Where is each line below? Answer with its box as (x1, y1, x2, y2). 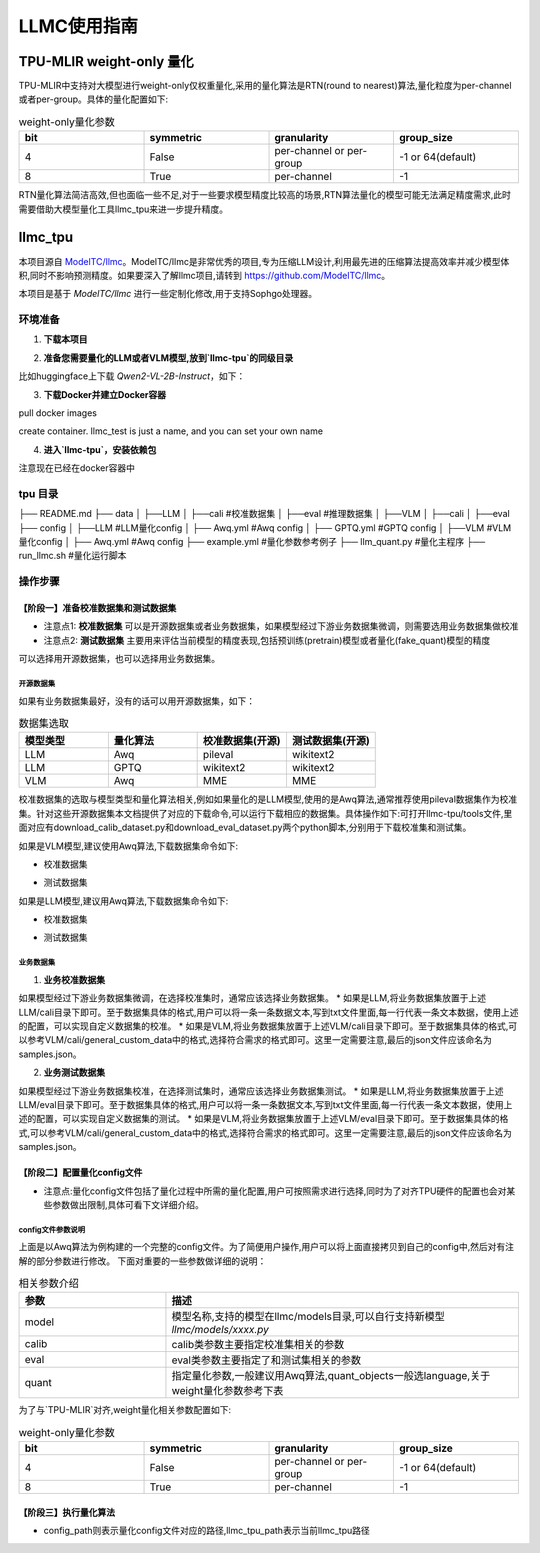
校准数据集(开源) (202, 734, 281, 748)
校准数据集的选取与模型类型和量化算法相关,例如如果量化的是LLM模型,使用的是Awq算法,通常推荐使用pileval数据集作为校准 (18, 793, 518, 805)
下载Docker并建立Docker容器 (43, 388, 167, 400)
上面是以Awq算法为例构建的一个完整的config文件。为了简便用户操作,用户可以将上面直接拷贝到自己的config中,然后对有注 (18, 1241, 515, 1253)
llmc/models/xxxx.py (171, 1323, 270, 1337)
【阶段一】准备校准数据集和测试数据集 (18, 602, 177, 614)
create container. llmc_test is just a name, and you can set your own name (18, 425, 324, 437)
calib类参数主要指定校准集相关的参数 (171, 1338, 345, 1352)
